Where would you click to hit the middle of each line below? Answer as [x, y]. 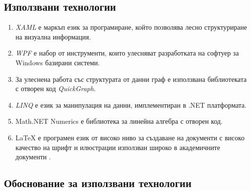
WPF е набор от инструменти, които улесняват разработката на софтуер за [127, 53]
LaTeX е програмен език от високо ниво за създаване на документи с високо [130, 137]
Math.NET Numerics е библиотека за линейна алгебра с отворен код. [119, 121]
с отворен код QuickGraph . [55, 88]
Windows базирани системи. [58, 62]
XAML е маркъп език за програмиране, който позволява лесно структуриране [131, 27]
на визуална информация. [53, 36]
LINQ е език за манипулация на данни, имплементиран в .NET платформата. [131, 105]
